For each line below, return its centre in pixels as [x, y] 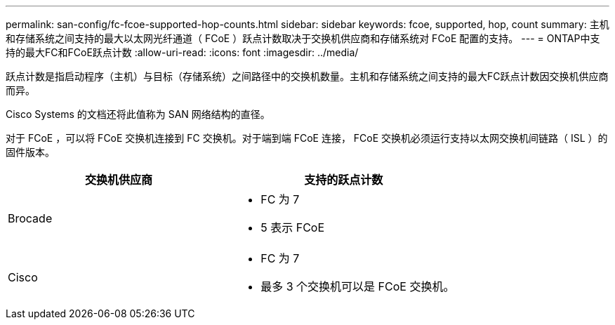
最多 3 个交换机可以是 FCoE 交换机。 [358, 286]
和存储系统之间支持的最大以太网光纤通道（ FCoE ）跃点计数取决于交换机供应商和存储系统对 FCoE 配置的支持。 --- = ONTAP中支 [303, 38]
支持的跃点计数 [344, 180]
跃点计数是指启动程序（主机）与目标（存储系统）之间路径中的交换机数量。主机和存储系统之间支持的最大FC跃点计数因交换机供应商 [307, 76]
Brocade [30, 218]
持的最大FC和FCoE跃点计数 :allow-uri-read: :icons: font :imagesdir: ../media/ [182, 52]
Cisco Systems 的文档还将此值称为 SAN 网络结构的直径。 [138, 114]
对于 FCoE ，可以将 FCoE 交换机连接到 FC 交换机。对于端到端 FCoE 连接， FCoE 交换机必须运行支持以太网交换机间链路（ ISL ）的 [307, 138]
